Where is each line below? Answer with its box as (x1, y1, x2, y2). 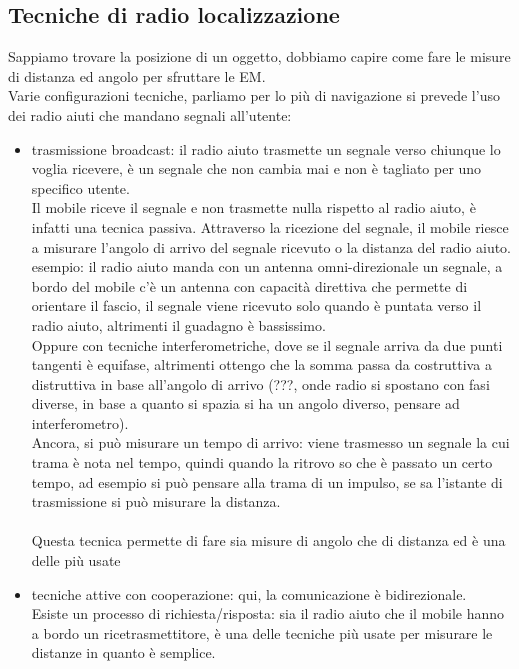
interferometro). (31, 412, 129, 433)
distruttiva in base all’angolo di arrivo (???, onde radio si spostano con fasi (31, 373, 490, 394)
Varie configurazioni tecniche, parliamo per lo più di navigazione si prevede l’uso (8, 85, 500, 106)
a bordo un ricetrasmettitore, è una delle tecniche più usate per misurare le (31, 622, 493, 643)
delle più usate (31, 550, 121, 571)
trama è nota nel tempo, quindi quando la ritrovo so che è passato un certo (31, 452, 493, 473)
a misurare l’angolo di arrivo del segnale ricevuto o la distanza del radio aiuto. (31, 236, 512, 257)
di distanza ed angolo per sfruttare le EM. (8, 65, 266, 86)
